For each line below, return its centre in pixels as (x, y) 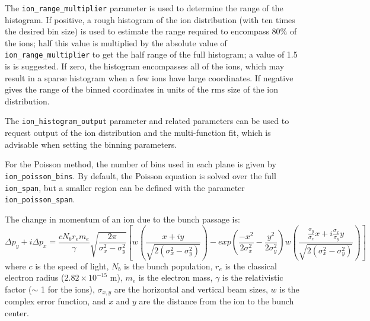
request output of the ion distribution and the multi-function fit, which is (138, 133)
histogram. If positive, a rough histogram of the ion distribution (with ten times (150, 19)
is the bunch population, (168, 266)
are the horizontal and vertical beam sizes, (191, 289)
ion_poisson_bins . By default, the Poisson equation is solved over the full (141, 175)
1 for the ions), (68, 289)
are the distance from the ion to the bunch (216, 301)
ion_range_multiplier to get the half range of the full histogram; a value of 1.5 (151, 54)
